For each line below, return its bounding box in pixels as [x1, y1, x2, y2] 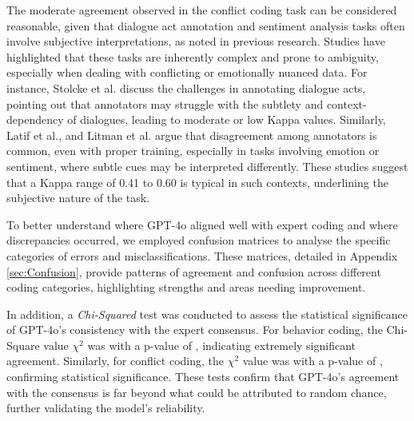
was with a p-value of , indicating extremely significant [87, 336, 356, 353]
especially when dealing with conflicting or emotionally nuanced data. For [6, 64, 368, 81]
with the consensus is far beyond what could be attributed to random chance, [6, 383, 387, 400]
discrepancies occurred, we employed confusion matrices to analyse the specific [6, 232, 391, 248]
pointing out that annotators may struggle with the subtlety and [6, 95, 324, 112]
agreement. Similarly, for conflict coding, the [6, 352, 224, 369]
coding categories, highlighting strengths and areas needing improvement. [6, 279, 366, 296]
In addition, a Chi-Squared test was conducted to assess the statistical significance [6, 305, 408, 322]
